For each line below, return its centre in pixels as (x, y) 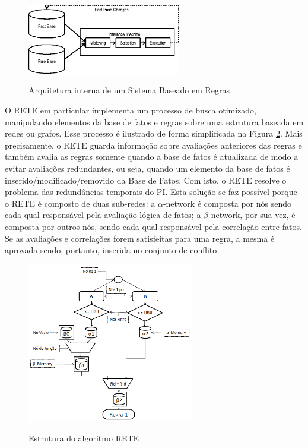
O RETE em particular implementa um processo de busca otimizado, (131, 110)
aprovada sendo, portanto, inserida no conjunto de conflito (111, 250)
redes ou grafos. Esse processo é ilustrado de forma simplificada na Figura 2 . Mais (154, 133)
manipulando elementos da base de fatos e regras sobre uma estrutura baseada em (154, 122)
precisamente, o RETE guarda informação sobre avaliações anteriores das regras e (153, 145)
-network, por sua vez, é (252, 215)
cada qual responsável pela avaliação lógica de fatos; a (103, 215)
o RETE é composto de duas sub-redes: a (80, 203)
